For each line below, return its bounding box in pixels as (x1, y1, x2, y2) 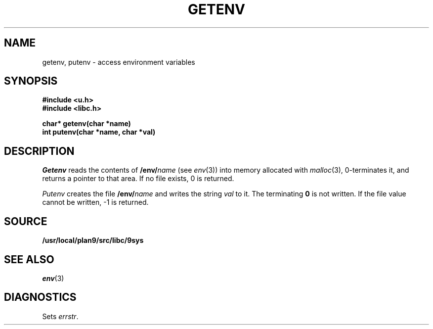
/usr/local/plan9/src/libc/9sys (42, 236, 144, 245)
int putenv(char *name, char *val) (42, 128, 156, 137)
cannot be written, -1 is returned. (42, 198, 149, 207)
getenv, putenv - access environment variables (42, 57, 195, 66)
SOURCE (4, 215, 47, 228)
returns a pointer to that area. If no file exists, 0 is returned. (42, 174, 234, 183)
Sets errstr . (42, 312, 79, 321)
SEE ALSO (4, 253, 54, 266)
